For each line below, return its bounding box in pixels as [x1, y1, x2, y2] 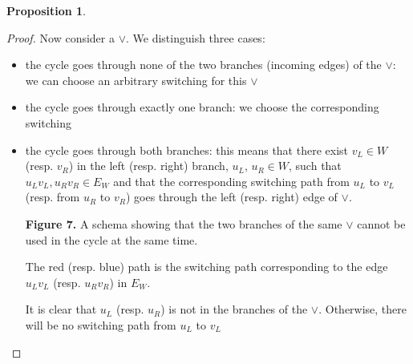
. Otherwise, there [318, 301, 407, 317]
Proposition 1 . [6, 2, 86, 18]
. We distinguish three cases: [126, 29, 265, 46]
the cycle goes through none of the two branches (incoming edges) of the [25, 56, 382, 73]
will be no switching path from [25, 316, 176, 333]
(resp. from [25, 188, 80, 205]
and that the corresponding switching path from [113, 172, 350, 189]
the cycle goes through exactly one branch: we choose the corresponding [25, 99, 379, 115]
